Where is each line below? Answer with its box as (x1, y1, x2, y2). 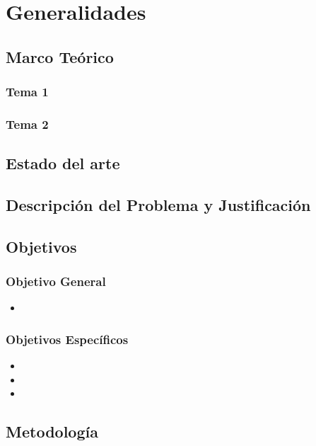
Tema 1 (6, 83, 49, 101)
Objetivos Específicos (6, 330, 129, 348)
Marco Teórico (6, 45, 114, 67)
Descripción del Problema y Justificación (6, 194, 311, 216)
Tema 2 (6, 115, 49, 132)
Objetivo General (6, 273, 106, 290)
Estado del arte (6, 152, 120, 174)
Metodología (6, 421, 98, 442)
